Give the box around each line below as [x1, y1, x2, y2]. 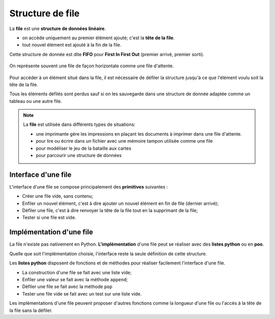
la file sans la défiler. [9, 307, 53, 313]
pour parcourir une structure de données [36, 152, 122, 158]
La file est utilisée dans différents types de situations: [23, 121, 135, 127]
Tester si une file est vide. [22, 215, 76, 221]
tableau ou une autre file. [9, 98, 62, 104]
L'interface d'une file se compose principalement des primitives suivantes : [9, 183, 168, 190]
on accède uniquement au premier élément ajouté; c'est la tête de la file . [22, 35, 175, 41]
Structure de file [9, 8, 80, 19]
